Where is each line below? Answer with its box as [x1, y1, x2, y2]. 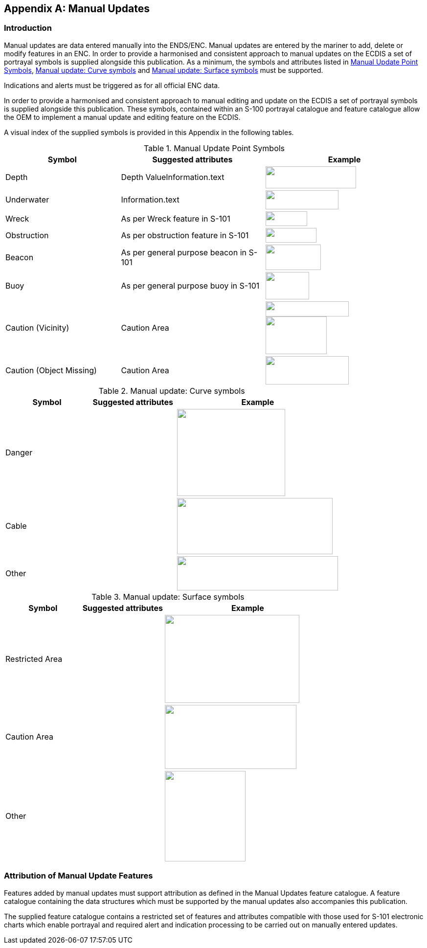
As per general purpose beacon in [121, 247, 247, 257]
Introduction [4, 23, 52, 33]
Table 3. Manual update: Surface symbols [91, 591, 245, 602]
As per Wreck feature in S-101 [121, 213, 230, 224]
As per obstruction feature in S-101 [121, 230, 249, 240]
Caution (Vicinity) [5, 322, 69, 333]
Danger [5, 447, 33, 457]
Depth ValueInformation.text [121, 172, 225, 182]
